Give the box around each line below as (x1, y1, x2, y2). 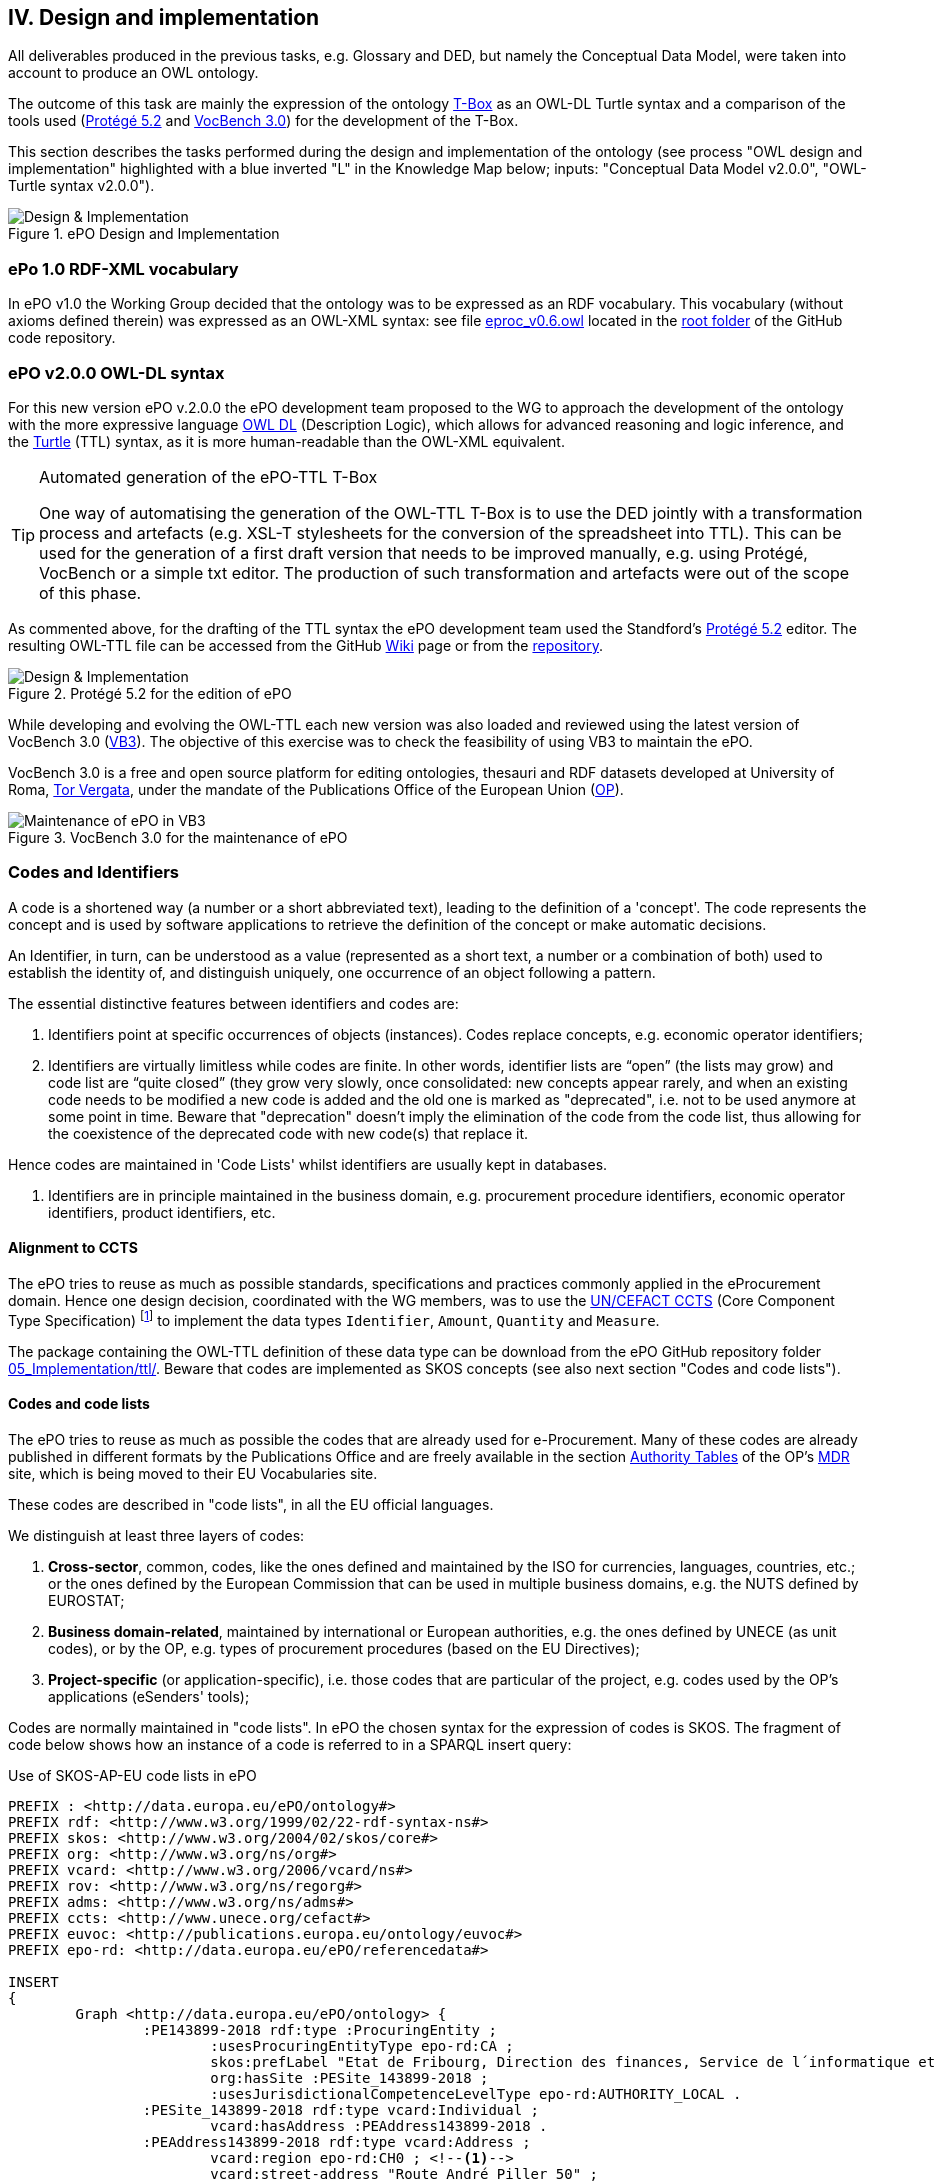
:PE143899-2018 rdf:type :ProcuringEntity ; (142, 2021, 497, 2038)
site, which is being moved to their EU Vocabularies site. (8, 1464, 378, 1482)
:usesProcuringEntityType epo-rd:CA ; (210, 2037, 514, 2054)
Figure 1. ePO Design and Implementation (8, 225, 280, 243)
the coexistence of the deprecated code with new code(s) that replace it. (48, 1124, 528, 1142)
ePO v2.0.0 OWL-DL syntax (8, 362, 225, 383)
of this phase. (39, 582, 142, 603)
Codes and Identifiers (8, 862, 180, 883)
